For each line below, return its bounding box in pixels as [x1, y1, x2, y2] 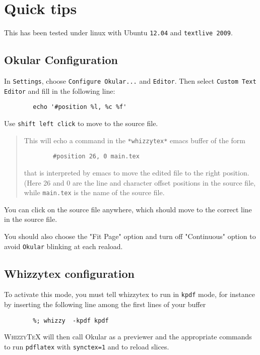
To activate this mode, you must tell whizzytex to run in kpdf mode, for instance [4, 289, 255, 300]
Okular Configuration [4, 52, 118, 68]
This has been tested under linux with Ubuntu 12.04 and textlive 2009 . [4, 27, 233, 38]
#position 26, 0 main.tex [53, 153, 140, 160]
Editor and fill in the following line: [4, 85, 115, 96]
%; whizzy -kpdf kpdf [33, 317, 109, 324]
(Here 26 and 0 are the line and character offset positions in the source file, [24, 177, 256, 188]
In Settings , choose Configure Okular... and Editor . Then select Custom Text [4, 75, 256, 86]
